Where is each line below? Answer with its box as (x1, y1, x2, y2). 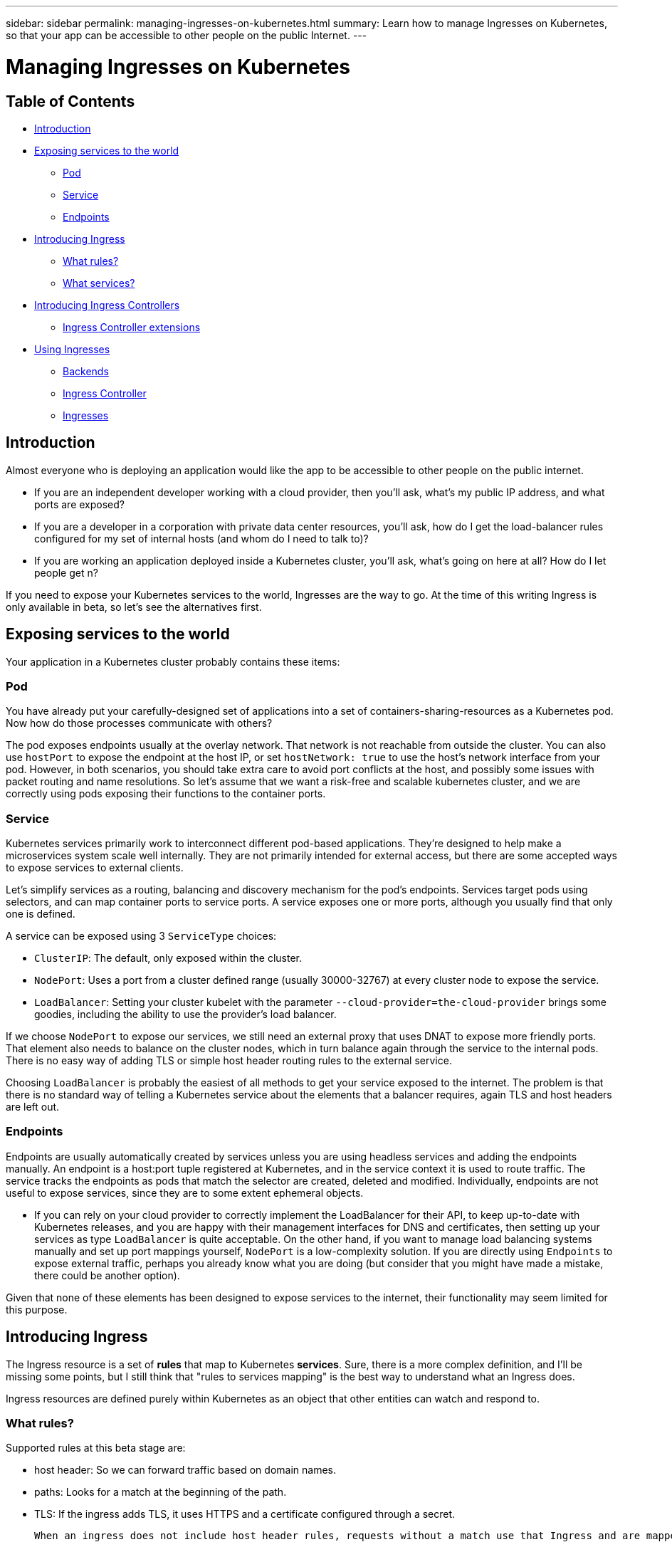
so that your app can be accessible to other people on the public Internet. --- (6, 29, 367, 41)
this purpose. (6, 1303, 68, 1316)
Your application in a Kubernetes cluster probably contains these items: (6, 655, 340, 668)
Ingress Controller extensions (63, 320, 201, 333)
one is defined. (6, 908, 75, 921)
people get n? (34, 566, 98, 579)
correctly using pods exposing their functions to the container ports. (6, 787, 326, 800)
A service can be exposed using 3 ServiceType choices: (6, 930, 277, 943)
